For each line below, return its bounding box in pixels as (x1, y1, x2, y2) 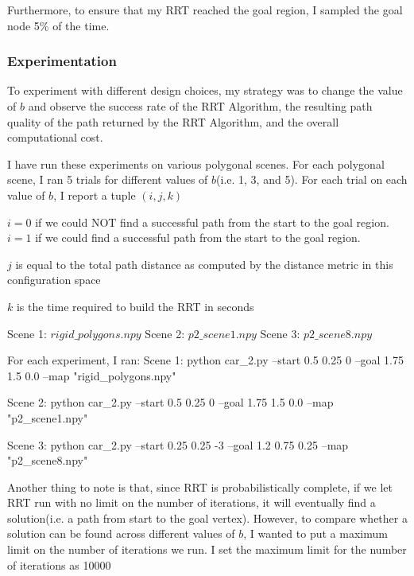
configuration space (7, 271, 101, 288)
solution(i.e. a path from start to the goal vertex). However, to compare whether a (7, 509, 408, 526)
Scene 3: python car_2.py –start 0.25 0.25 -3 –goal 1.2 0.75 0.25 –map (7, 436, 349, 453)
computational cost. (7, 129, 103, 146)
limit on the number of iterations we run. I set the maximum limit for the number (7, 541, 407, 558)
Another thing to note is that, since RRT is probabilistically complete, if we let (7, 478, 393, 495)
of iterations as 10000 (7, 556, 111, 573)
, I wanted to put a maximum (243, 525, 388, 542)
